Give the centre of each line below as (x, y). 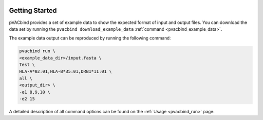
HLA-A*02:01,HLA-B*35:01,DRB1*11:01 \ (66, 71)
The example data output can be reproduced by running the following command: (90, 38)
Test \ (27, 65)
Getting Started (33, 10)
